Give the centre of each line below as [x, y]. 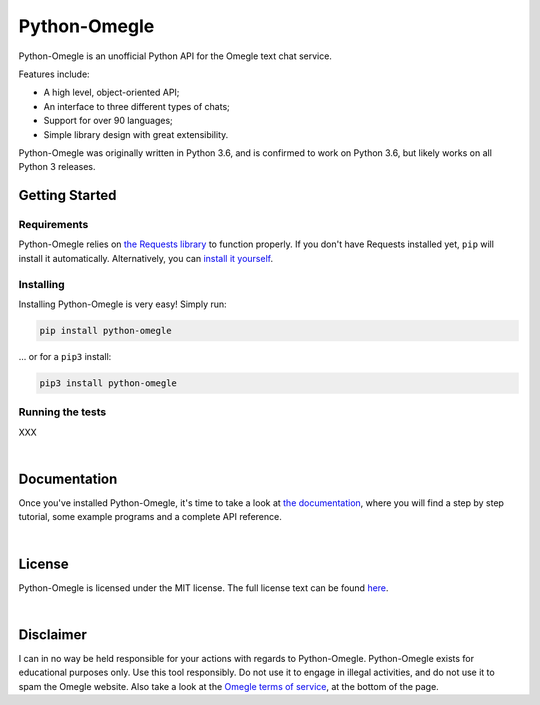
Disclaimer [52, 634]
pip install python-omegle [105, 330]
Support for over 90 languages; [108, 121]
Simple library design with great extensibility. [136, 134]
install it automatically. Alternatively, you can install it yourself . [146, 258]
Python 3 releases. [57, 167]
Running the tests [62, 412]
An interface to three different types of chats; [136, 106]
